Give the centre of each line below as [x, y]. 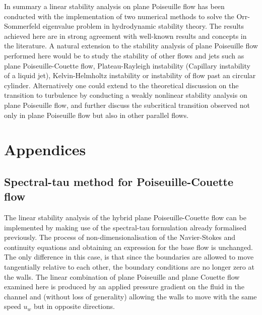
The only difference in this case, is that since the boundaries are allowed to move [129, 257]
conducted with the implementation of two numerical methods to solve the [119, 16]
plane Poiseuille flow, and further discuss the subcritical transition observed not [127, 105]
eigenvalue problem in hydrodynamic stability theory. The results [143, 26]
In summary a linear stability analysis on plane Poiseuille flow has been [114, 6]
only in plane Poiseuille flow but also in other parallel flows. [96, 115]
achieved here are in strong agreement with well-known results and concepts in [125, 36]
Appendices [45, 149]
